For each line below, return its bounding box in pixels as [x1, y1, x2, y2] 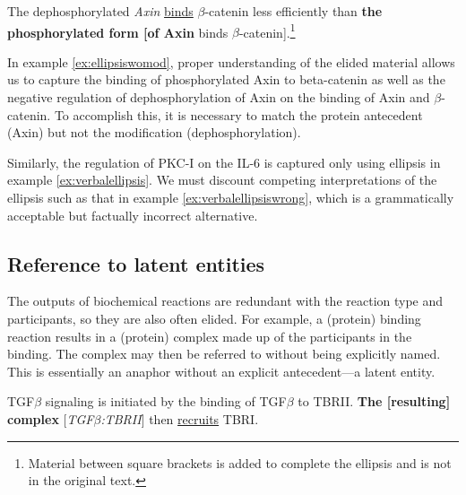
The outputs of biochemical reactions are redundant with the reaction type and [7, 291, 444, 310]
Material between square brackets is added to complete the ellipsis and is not [28, 453, 452, 472]
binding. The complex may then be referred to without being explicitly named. [7, 344, 441, 363]
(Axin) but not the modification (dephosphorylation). [7, 123, 301, 142]
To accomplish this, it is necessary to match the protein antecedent [54, 105, 423, 124]
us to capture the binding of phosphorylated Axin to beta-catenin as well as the [7, 70, 445, 89]
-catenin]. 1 [238, 20, 296, 41]
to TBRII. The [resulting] [298, 392, 451, 411]
